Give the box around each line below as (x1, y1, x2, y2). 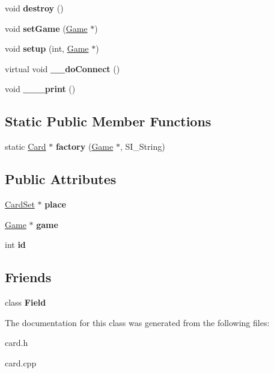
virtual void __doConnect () (5, 62, 120, 75)
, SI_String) (120, 140, 165, 153)
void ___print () (5, 82, 76, 95)
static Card (5, 140, 46, 153)
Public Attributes (5, 170, 117, 188)
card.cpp (5, 356, 37, 369)
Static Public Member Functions (5, 112, 212, 131)
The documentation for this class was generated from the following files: (5, 316, 270, 328)
